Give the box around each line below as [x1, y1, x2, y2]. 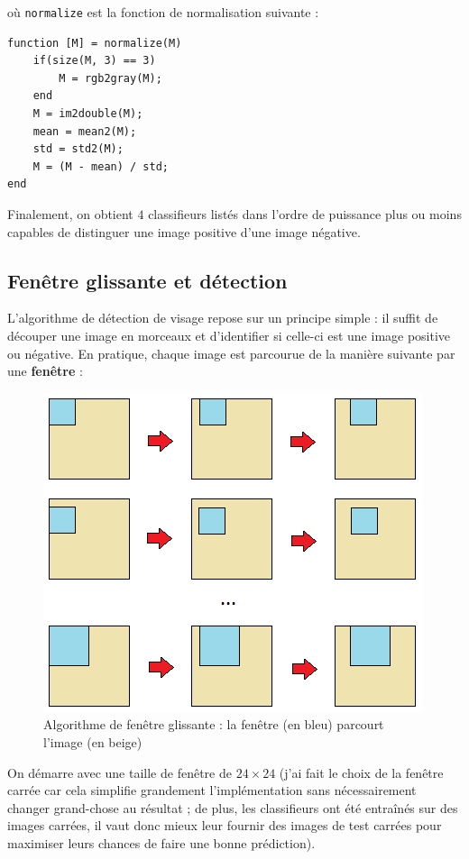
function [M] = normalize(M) [7, 36, 182, 50]
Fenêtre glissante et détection [7, 266, 288, 294]
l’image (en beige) [43, 732, 143, 751]
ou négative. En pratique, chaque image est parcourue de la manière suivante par [7, 343, 455, 362]
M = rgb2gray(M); [59, 71, 162, 85]
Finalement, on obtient [7, 205, 133, 223]
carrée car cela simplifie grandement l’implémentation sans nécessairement [7, 781, 417, 800]
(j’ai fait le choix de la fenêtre [279, 763, 444, 781]
